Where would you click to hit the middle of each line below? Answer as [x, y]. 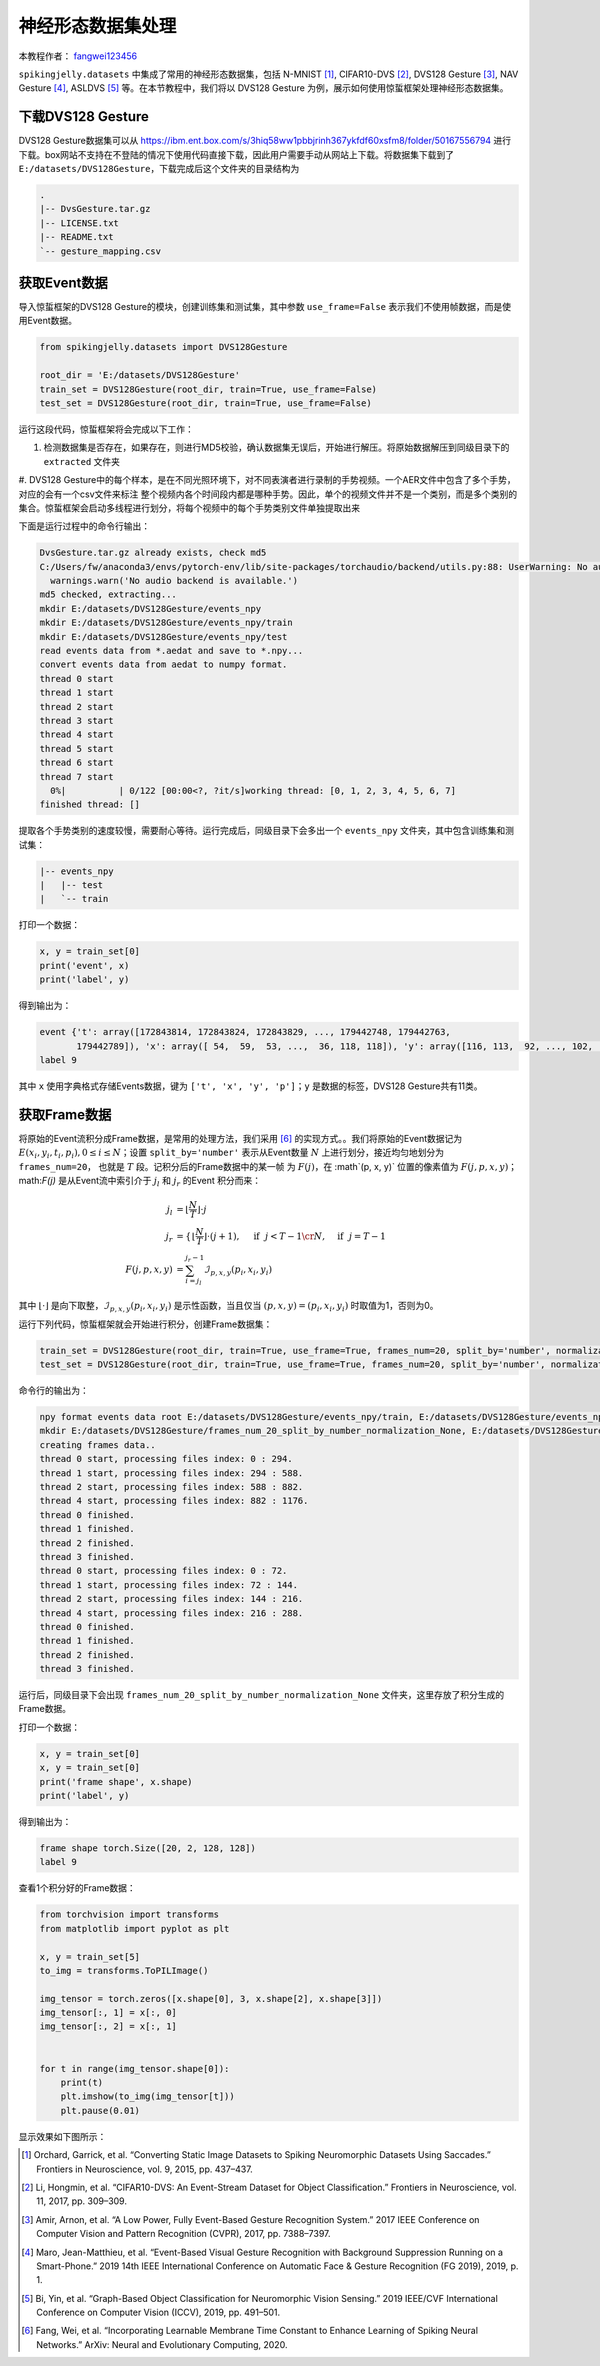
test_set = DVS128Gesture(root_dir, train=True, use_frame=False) [205, 403]
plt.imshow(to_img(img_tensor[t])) [147, 2096]
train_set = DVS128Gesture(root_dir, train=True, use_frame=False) [208, 389]
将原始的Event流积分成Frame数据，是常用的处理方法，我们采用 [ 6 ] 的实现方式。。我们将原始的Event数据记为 [240, 1138]
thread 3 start [76, 720]
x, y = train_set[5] [89, 1956]
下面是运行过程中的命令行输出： [84, 526]
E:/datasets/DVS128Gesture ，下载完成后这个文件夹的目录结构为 [159, 169]
